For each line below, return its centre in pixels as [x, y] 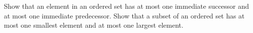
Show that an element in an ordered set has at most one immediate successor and [126, 6]
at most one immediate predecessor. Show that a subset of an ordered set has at [124, 15]
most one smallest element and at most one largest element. [94, 25]
